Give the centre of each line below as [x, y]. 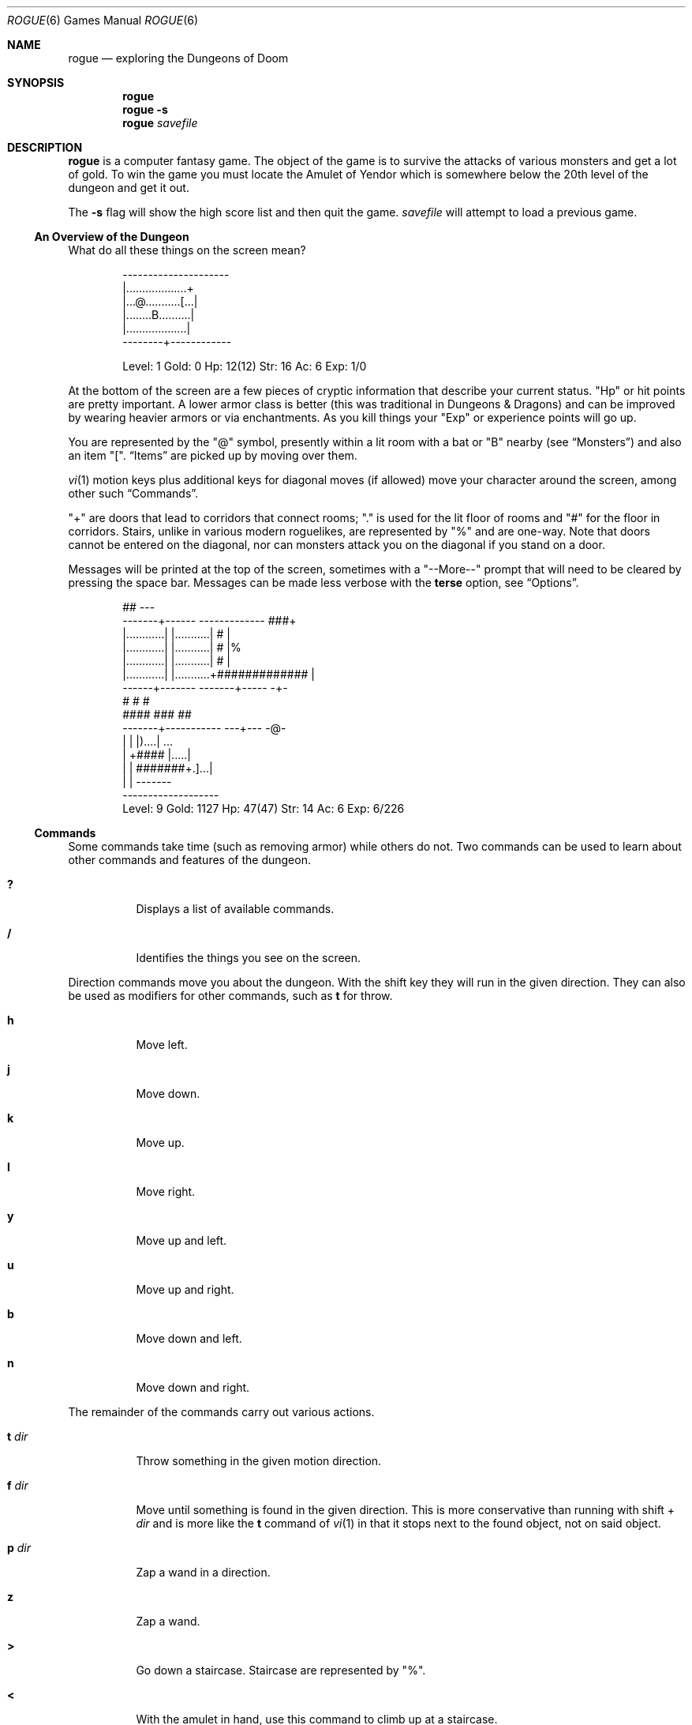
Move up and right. [185, 1289]
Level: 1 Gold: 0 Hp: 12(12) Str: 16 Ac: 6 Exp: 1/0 [245, 366]
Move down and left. [189, 1338]
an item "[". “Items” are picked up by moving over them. [213, 455]
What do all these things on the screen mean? [187, 250]
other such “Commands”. [133, 493]
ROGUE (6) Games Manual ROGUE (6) [103, 20]
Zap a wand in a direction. [203, 1572]
